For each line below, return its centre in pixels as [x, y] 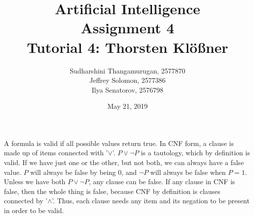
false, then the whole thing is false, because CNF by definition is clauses [112, 191]
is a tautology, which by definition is [195, 153]
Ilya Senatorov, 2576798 [127, 89]
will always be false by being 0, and [83, 172]
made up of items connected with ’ [56, 153]
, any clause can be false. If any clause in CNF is [162, 181]
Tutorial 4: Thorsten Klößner [127, 47]
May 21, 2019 [127, 106]
